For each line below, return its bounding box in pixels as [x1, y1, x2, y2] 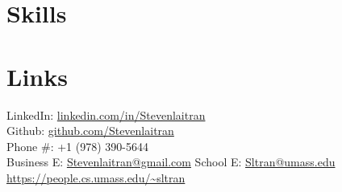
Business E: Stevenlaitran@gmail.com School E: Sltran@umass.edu [6, 153, 336, 170]
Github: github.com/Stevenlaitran [6, 122, 174, 139]
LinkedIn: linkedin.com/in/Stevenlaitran [6, 106, 206, 123]
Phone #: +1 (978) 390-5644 [6, 137, 148, 154]
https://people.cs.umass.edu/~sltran [6, 169, 186, 186]
